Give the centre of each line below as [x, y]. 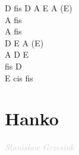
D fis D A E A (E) [39, 8]
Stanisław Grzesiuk [39, 147]
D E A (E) [24, 42]
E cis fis [19, 77]
